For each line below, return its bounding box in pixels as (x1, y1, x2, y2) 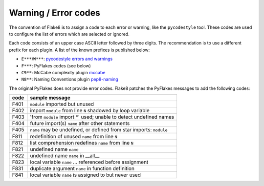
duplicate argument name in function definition (30, 165, 134, 172)
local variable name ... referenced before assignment (30, 159, 149, 165)
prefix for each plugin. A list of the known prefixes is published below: (9, 47, 150, 53)
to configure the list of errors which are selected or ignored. (9, 31, 130, 37)
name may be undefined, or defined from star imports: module (30, 126, 168, 133)
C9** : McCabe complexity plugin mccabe (21, 69, 106, 75)
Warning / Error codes (9, 7, 100, 18)
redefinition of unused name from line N (30, 133, 117, 140)
